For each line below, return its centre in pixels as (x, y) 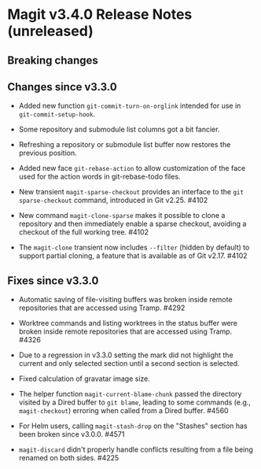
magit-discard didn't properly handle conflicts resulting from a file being (136, 449)
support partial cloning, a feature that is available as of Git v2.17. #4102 (133, 256)
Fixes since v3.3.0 (53, 281)
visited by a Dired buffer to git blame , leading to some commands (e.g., (134, 402)
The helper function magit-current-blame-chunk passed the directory (130, 394)
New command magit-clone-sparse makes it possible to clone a (122, 216)
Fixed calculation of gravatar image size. (85, 379)
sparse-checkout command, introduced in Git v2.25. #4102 (113, 200)
